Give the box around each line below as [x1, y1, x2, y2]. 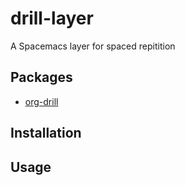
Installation [10, 125, 82, 142]
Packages [10, 69, 73, 86]
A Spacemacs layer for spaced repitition [10, 40, 176, 52]
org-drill [24, 95, 59, 107]
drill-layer [10, 7, 94, 30]
